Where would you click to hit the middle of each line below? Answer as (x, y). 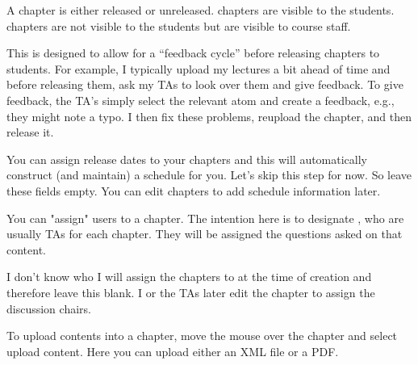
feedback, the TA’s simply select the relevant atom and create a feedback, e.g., (201, 100)
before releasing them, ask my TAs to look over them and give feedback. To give (205, 84)
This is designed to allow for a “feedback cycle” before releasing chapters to (193, 53)
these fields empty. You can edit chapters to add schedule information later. (194, 190)
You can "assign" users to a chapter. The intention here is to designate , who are (205, 218)
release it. (30, 132)
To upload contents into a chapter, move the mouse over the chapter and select (202, 336)
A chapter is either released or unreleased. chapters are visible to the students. (201, 10)
